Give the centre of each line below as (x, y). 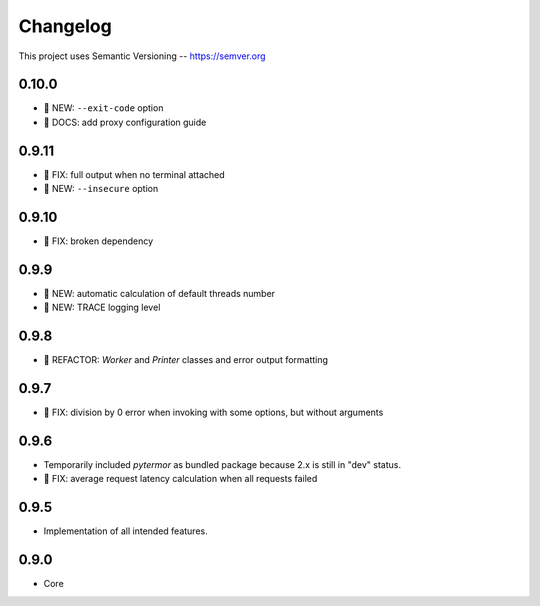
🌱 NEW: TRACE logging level (102, 307)
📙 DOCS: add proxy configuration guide (125, 122)
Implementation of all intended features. (126, 531)
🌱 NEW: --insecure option (101, 189)
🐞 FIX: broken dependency (98, 241)
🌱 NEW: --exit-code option (103, 108)
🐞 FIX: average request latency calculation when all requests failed (180, 479)
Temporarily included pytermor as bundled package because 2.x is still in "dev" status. (222, 465)
